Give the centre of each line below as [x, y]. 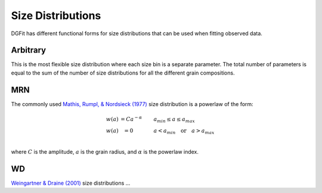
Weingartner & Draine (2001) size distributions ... [71, 183]
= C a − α [131, 118]
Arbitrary [29, 50]
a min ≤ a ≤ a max [174, 120]
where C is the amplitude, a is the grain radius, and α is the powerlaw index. [105, 151]
